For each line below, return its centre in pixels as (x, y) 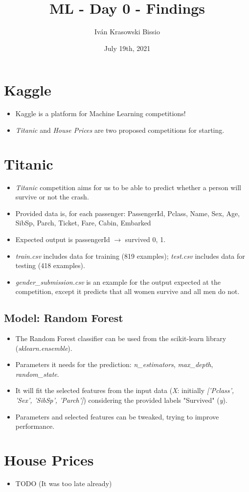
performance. (35, 426)
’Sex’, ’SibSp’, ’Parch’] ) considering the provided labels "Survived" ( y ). (121, 400)
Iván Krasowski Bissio (127, 32)
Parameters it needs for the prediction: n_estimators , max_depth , (114, 364)
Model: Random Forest (64, 318)
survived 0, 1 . (145, 239)
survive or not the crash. (52, 197)
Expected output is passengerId (63, 239)
